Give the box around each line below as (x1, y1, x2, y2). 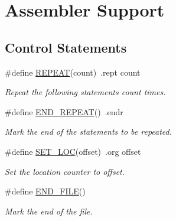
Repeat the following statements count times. (5, 86, 166, 98)
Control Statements (5, 38, 127, 56)
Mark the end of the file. (5, 204, 93, 217)
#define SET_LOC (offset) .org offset (5, 145, 141, 157)
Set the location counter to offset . (5, 165, 125, 177)
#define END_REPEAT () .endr (5, 105, 123, 118)
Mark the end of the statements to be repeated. (5, 125, 172, 138)
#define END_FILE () (5, 185, 86, 197)
